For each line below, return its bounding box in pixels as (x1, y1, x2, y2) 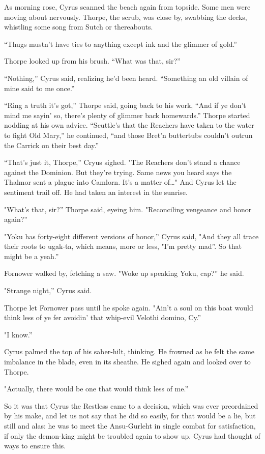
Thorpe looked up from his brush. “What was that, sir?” (4, 55, 181, 66)
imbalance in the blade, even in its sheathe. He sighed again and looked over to (4, 356, 251, 367)
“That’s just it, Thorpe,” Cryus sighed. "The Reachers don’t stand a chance (4, 157, 241, 167)
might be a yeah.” (4, 250, 59, 261)
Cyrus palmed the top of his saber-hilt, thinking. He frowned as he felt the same (4, 346, 255, 357)
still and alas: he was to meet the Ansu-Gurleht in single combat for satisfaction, (4, 420, 256, 431)
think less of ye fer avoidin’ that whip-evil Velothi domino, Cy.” (4, 312, 201, 323)
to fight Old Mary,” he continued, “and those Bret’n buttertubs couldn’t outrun (4, 129, 253, 140)
